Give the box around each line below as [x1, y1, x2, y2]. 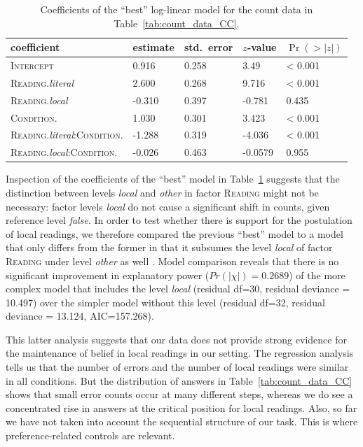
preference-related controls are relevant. [6, 428, 175, 443]
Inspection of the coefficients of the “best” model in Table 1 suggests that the [6, 171, 340, 186]
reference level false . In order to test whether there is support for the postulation [6, 213, 352, 227]
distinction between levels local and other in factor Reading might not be [6, 185, 319, 199]
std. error [184, 40, 233, 55]
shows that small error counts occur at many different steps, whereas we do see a [6, 387, 353, 402]
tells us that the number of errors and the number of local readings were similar [6, 360, 349, 374]
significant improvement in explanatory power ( [6, 267, 210, 282]
